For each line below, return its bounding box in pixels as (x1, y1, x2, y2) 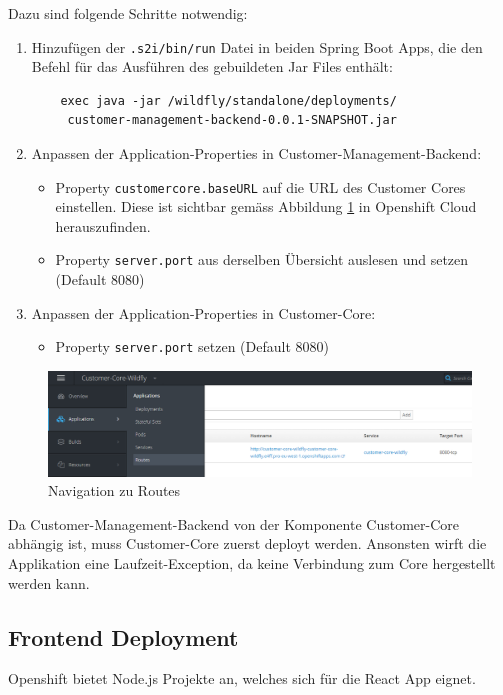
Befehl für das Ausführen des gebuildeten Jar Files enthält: (31, 56, 393, 77)
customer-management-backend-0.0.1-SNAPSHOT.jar (67, 113, 397, 128)
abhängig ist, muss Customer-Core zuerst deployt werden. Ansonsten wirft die (8, 533, 487, 554)
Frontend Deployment (8, 621, 239, 652)
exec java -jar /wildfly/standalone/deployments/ (60, 93, 397, 108)
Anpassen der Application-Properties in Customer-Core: (31, 302, 376, 323)
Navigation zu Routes (48, 480, 181, 501)
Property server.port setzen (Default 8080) (55, 336, 329, 357)
